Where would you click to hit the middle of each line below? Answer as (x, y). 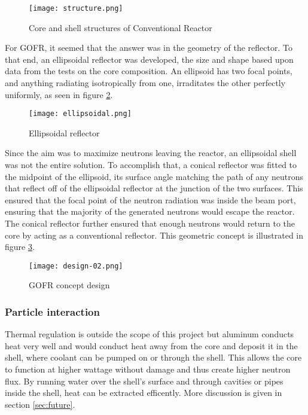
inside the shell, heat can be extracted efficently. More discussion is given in (144, 393)
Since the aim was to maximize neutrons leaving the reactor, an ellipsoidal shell (151, 153)
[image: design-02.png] (76, 266)
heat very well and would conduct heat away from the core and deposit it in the (151, 345)
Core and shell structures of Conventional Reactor (121, 27)
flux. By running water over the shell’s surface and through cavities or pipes (144, 381)
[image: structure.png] (76, 8)
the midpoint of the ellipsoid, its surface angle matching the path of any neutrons (154, 176)
